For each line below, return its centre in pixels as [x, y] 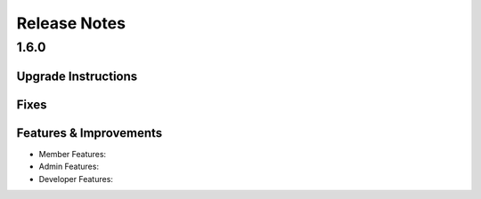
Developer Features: [76, 179]
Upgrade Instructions [77, 76]
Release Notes [71, 23]
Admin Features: [69, 167]
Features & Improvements [90, 133]
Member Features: [73, 154]
